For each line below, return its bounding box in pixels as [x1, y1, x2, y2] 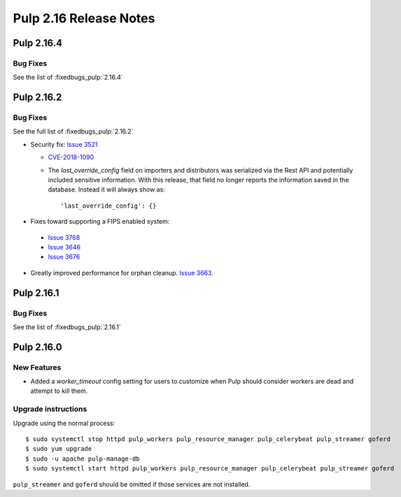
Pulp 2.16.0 [13, 341, 62, 353]
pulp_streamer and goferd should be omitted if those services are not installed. [13, 480, 251, 489]
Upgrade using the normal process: [13, 419, 115, 427]
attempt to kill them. [30, 387, 88, 395]
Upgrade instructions [13, 404, 87, 414]
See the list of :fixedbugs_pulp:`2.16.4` [13, 73, 123, 82]
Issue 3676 [48, 252, 80, 261]
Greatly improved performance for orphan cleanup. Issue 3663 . [30, 268, 213, 277]
